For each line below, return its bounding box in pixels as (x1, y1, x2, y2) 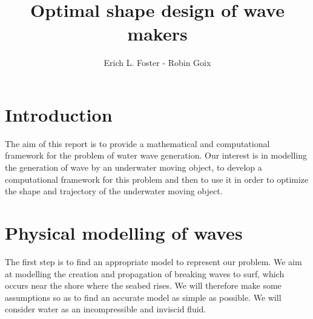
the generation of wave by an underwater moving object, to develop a (5, 161, 262, 174)
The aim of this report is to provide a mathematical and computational (5, 137, 270, 150)
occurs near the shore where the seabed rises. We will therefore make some (5, 279, 282, 292)
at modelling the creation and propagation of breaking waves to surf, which (5, 267, 285, 280)
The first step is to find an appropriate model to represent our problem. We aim (5, 255, 302, 268)
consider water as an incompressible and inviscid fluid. (5, 303, 206, 315)
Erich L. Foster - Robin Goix (104, 56, 211, 69)
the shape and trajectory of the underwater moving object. (5, 185, 223, 197)
